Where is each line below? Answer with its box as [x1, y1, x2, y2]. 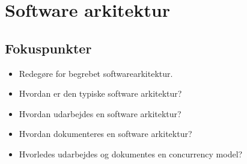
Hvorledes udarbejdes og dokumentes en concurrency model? [19, 147, 243, 160]
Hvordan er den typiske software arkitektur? [19, 87, 182, 100]
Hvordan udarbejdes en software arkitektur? [19, 107, 181, 120]
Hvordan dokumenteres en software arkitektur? [19, 127, 192, 140]
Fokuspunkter [5, 38, 92, 57]
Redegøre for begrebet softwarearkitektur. [19, 67, 173, 79]
